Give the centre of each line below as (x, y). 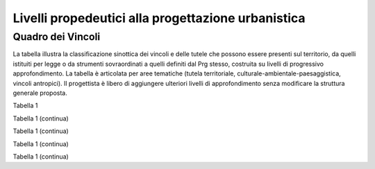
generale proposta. (40, 93)
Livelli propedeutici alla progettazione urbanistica (159, 18)
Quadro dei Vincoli (57, 37)
